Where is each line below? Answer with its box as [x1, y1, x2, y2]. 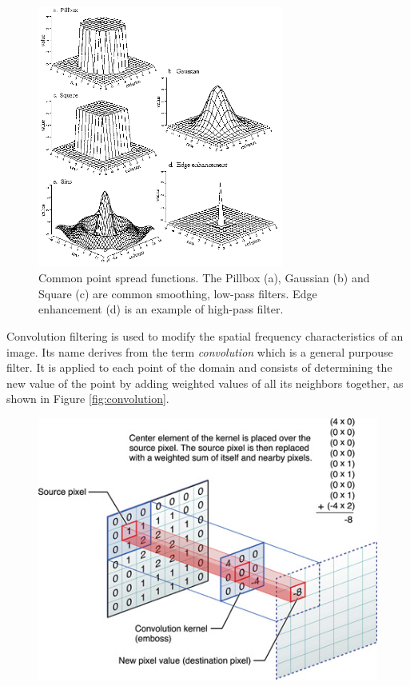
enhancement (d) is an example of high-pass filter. [38, 301, 284, 317]
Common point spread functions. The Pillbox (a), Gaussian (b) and [38, 269, 370, 286]
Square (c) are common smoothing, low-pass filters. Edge [38, 285, 317, 301]
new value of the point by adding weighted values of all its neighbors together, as [6, 374, 404, 391]
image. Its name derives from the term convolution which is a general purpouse [6, 343, 393, 360]
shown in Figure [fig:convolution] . [6, 390, 169, 407]
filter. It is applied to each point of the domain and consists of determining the [6, 359, 392, 376]
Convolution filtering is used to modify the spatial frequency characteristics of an [6, 327, 404, 344]
